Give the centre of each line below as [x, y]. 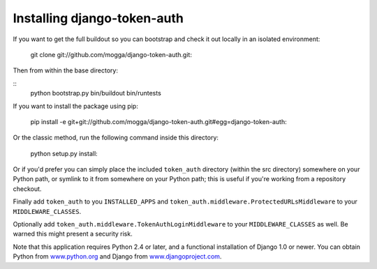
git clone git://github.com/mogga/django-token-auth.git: [111, 54]
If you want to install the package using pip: [76, 106]
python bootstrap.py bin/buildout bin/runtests [96, 93]
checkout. [27, 189]
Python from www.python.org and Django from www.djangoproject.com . [117, 256]
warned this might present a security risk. [73, 234]
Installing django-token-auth [98, 18]
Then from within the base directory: [66, 70]
